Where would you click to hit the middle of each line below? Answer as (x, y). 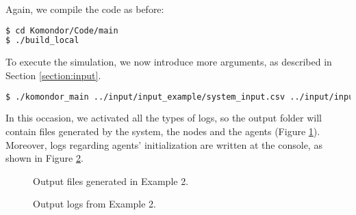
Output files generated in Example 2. (111, 181)
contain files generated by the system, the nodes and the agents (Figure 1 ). (163, 131)
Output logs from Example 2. (94, 204)
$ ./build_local (42, 41)
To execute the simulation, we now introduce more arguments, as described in (169, 62)
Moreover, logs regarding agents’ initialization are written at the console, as (164, 144)
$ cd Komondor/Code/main (62, 30)
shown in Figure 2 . (44, 158)
